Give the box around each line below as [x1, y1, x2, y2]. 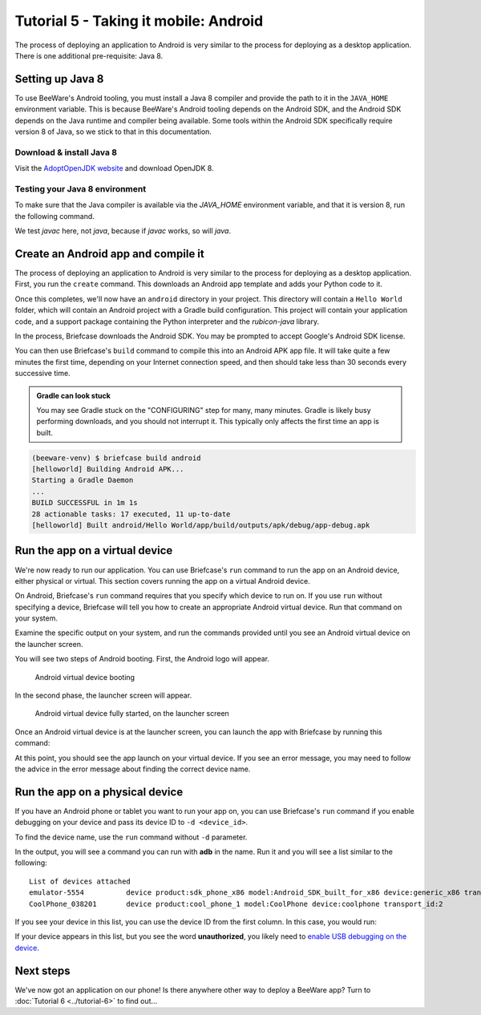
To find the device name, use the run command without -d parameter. [14, 832, 248, 842]
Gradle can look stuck [36, 390, 111, 400]
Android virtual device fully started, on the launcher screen [34, 709, 230, 718]
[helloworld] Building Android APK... [31, 465, 184, 474]
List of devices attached [29, 876, 131, 886]
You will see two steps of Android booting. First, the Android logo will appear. [14, 654, 270, 664]
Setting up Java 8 [14, 72, 104, 86]
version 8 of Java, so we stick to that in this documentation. [14, 127, 212, 136]
